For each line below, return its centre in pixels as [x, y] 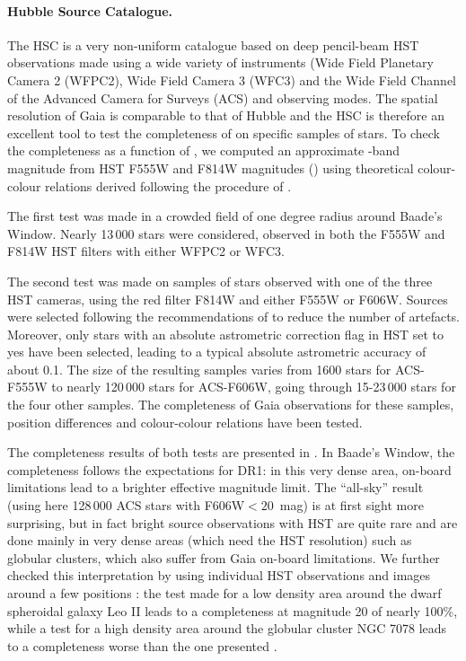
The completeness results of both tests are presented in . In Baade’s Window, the [231, 452]
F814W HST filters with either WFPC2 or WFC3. [146, 251]
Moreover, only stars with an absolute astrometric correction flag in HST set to [225, 334]
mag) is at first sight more [352, 505]
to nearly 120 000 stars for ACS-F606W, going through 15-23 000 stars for [254, 387]
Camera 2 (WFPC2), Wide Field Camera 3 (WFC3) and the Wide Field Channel [232, 79]
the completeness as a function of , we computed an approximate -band [203, 150]
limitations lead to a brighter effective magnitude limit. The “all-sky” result [215, 487]
